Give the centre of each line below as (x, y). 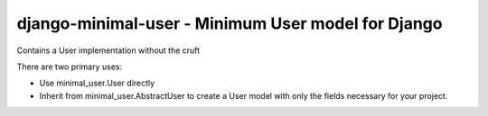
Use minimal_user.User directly (97, 83)
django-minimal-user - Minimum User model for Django (230, 23)
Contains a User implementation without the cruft (108, 50)
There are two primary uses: (69, 67)
